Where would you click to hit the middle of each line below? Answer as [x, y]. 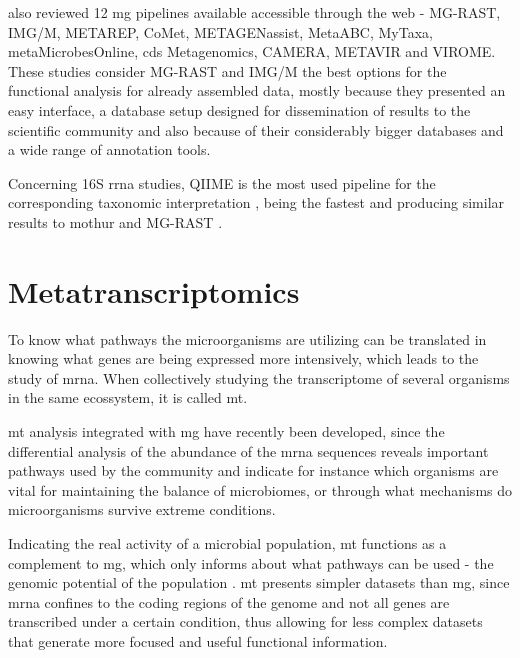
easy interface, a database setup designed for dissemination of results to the [239, 109]
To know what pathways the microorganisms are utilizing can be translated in [247, 338]
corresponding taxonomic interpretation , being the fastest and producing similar [256, 202]
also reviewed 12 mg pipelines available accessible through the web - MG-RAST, [254, 12]
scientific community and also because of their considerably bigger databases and [256, 129]
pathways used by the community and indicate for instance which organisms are [253, 470]
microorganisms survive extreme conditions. [142, 509]
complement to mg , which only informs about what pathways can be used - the [251, 562]
